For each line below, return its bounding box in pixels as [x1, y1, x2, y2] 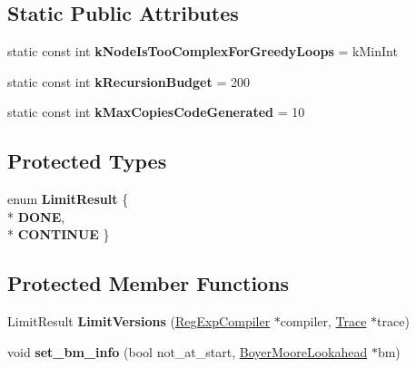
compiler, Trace [280, 312, 367, 331]
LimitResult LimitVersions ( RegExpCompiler [7, 312, 271, 331]
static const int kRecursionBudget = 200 [7, 72, 250, 91]
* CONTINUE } [7, 225, 110, 244]
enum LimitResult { [7, 189, 129, 208]
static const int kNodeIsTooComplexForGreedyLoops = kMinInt [7, 42, 398, 61]
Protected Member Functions [7, 269, 290, 297]
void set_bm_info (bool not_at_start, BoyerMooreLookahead [7, 342, 368, 361]
